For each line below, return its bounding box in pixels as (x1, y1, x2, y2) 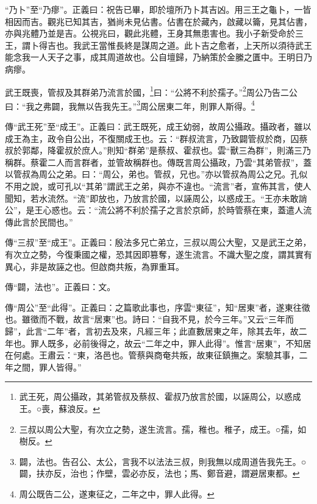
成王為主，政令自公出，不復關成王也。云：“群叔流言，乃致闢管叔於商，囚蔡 (5, 132, 308, 144)
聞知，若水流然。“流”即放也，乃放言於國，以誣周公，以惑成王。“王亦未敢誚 (5, 191, 307, 204)
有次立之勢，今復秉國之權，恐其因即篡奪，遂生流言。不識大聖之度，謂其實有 (5, 248, 312, 260)
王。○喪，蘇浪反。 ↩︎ (19, 402, 100, 414)
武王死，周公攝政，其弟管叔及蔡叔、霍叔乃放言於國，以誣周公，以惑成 (19, 390, 301, 403)
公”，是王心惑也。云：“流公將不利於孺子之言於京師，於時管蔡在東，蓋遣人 (5, 204, 304, 216)
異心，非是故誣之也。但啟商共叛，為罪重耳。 (5, 260, 184, 272)
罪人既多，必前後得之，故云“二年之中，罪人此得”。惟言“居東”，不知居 (30, 336, 312, 349)
